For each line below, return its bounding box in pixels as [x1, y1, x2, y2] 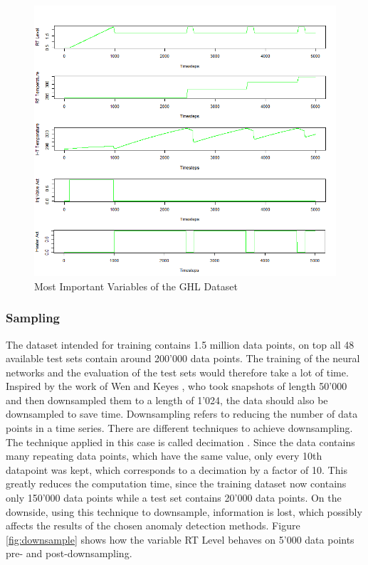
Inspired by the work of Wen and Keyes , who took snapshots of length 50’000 [6, 379, 347, 394]
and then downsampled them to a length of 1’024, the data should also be [6, 392, 328, 407]
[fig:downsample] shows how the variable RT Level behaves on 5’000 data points [6, 532, 354, 546]
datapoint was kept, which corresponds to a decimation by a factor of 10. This [6, 462, 347, 477]
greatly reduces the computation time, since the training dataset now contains [6, 476, 347, 491]
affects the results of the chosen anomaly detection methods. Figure [6, 518, 300, 533]
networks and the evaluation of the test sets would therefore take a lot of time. [6, 364, 349, 379]
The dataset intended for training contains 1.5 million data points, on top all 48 [6, 337, 354, 352]
